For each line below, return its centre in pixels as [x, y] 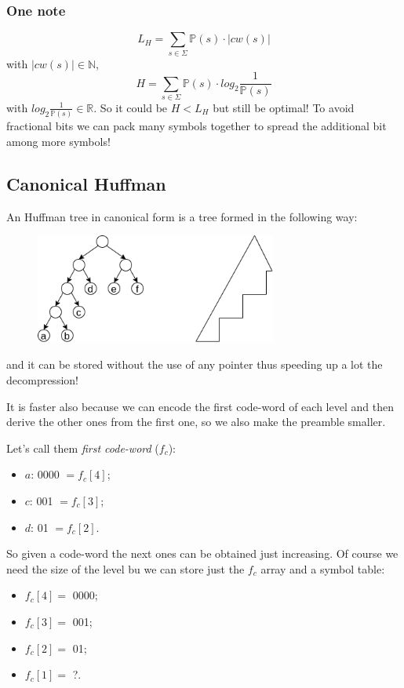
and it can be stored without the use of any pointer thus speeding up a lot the [195, 364]
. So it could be [131, 107]
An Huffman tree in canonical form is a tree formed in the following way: [182, 216]
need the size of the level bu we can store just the [126, 568]
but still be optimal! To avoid [284, 107]
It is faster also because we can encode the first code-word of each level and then [200, 406]
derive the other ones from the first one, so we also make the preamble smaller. [196, 422]
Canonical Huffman [86, 183]
